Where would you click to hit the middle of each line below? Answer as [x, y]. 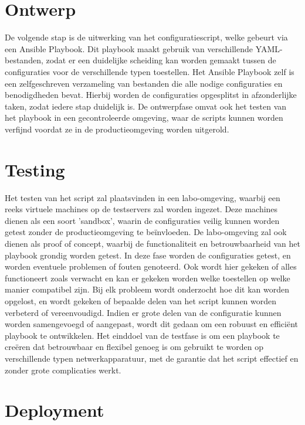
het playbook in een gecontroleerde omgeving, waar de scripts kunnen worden [144, 118]
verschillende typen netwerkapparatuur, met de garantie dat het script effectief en [152, 358]
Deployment [55, 410]
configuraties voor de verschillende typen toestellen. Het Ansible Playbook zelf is [150, 71]
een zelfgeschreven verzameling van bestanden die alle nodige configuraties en [144, 83]
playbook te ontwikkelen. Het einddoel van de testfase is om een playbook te [142, 335]
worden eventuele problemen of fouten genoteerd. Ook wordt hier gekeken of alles [151, 266]
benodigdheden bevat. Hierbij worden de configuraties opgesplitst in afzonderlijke [151, 95]
